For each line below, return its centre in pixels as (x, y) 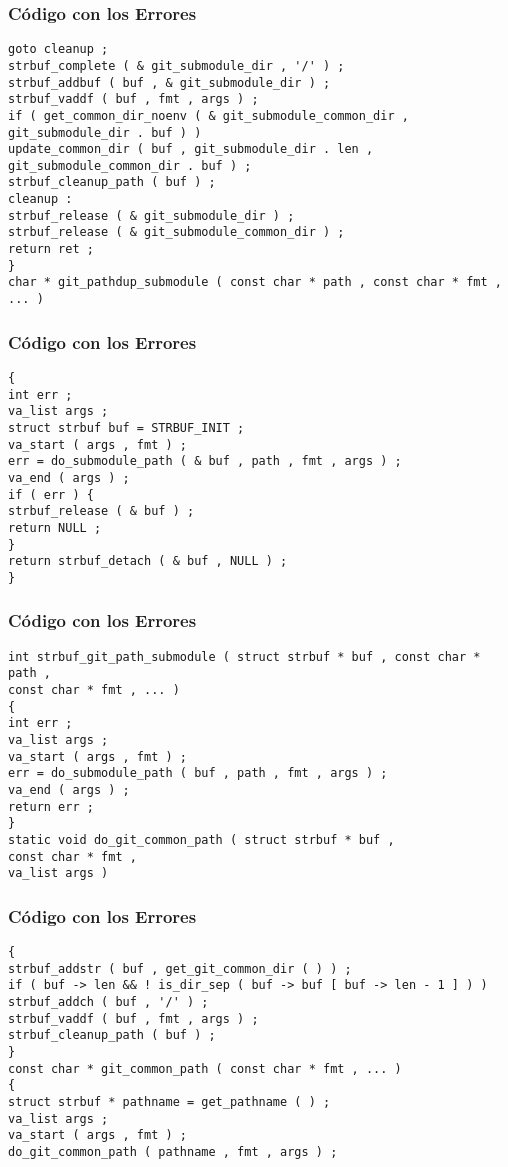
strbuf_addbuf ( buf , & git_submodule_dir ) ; (169, 82)
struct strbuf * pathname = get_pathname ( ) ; (169, 1102)
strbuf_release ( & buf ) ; (101, 511)
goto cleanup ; (58, 49)
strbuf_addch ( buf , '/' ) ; (108, 1002)
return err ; (51, 806)
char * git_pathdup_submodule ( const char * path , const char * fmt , (255, 282)
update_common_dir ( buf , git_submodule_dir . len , (191, 149)
